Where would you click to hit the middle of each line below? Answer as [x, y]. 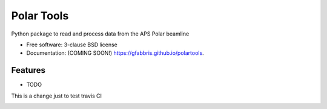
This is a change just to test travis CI [57, 96]
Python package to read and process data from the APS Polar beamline [100, 34]
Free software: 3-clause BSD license [72, 45]
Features [28, 70]
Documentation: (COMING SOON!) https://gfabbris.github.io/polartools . [115, 53]
